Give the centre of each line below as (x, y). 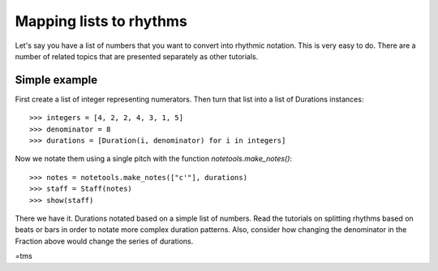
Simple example (56, 80)
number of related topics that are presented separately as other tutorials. (137, 56)
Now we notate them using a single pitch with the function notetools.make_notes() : (153, 159)
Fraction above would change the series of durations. (104, 241)
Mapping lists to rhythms (101, 21)
